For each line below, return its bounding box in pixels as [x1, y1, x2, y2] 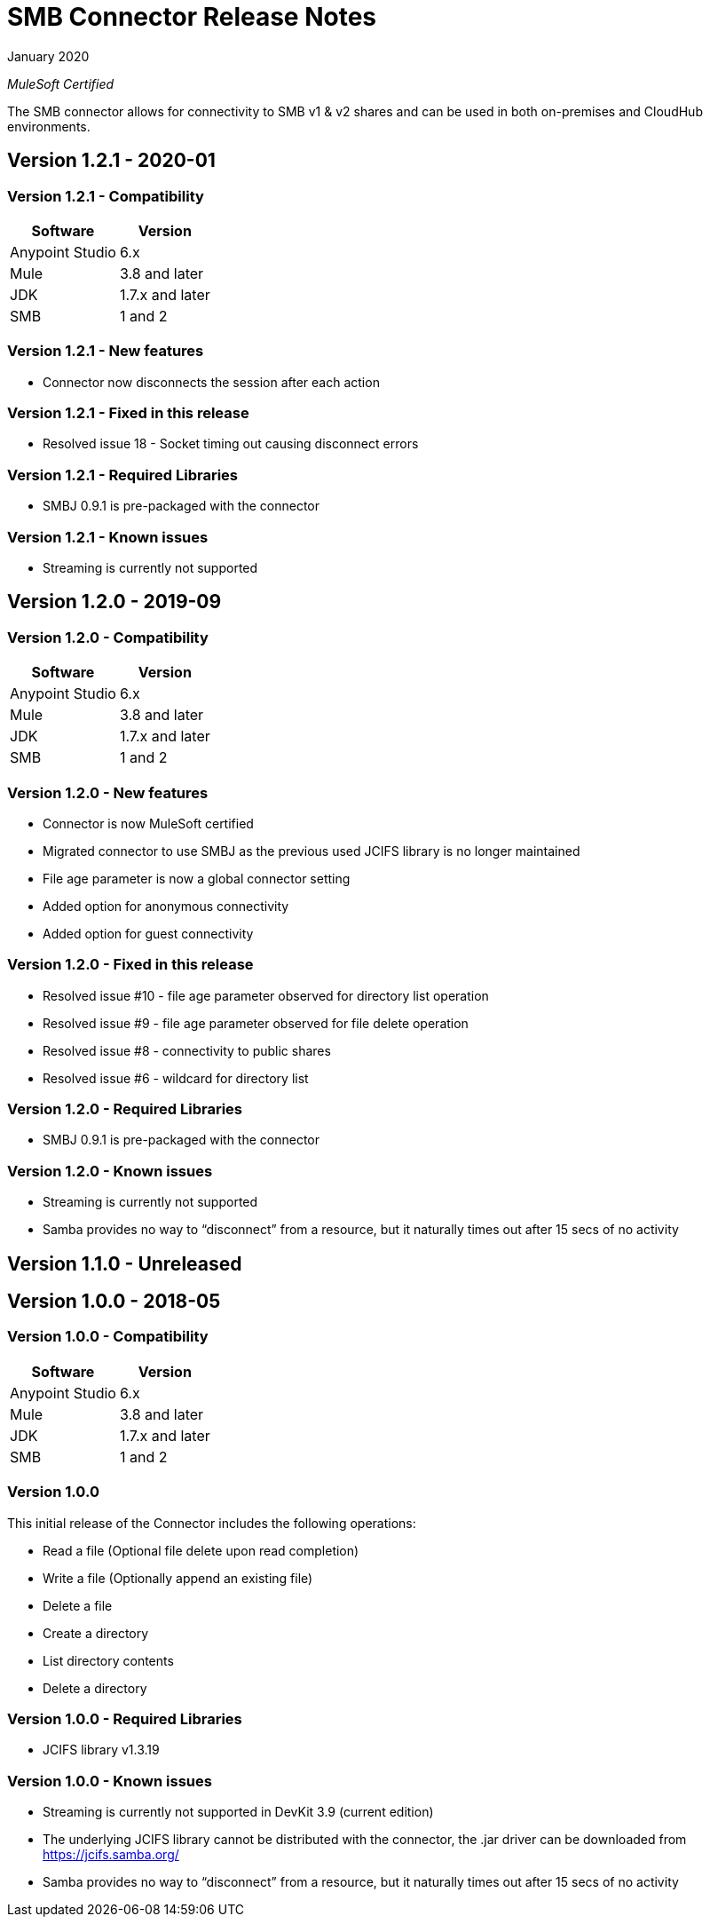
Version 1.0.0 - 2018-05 [7, 1290, 221, 1313]
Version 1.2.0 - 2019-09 [7, 590, 222, 614]
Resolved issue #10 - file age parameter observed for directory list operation [43, 987, 489, 1003]
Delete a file [43, 1597, 113, 1613]
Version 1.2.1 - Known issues [7, 527, 209, 546]
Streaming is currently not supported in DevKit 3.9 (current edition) [43, 1804, 434, 1820]
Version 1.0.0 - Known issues [7, 1771, 212, 1790]
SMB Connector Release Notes [7, 2, 377, 32]
